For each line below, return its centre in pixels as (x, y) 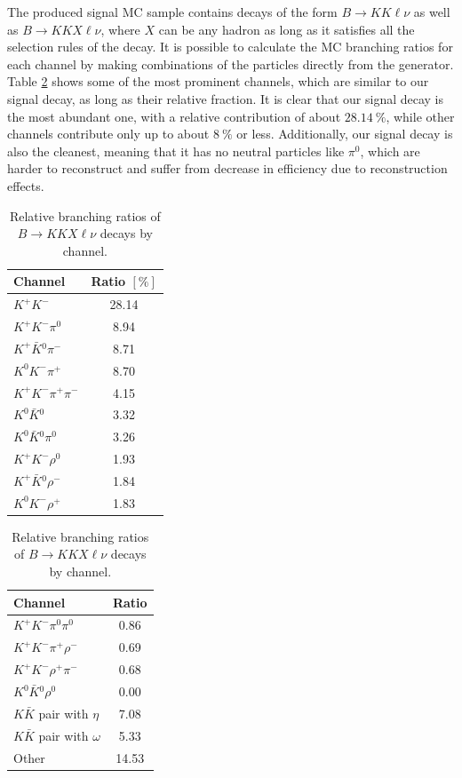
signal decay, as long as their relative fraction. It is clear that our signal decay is (226, 98)
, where (120, 29)
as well (432, 12)
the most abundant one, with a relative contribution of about (174, 116)
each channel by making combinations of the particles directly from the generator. (231, 64)
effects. (26, 185)
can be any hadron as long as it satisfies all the (287, 29)
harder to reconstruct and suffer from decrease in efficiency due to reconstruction (227, 168)
